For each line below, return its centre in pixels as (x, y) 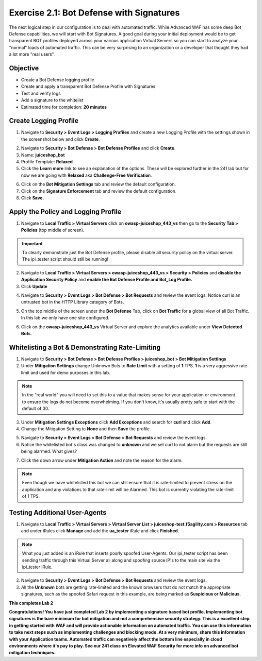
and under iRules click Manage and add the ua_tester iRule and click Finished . (100, 531)
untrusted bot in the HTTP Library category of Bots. (73, 302)
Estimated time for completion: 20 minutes (64, 107)
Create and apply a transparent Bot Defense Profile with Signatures (88, 86)
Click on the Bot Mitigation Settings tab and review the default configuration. (98, 184)
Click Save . (33, 198)
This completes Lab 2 (31, 603)
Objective (24, 68)
